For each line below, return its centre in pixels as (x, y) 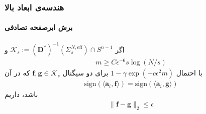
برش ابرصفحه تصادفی (39, 27)
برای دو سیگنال (85, 73)
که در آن (17, 73)
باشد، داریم (21, 94)
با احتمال (189, 73)
